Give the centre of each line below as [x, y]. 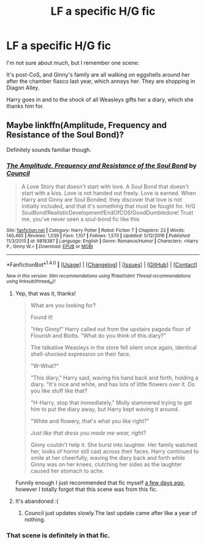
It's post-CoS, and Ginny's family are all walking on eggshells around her [98, 74]
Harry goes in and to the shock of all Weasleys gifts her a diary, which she [100, 99]
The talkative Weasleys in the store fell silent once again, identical [114, 348]
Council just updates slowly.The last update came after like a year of [111, 513]
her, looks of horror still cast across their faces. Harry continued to [115, 451]
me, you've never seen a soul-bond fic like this [80, 219]
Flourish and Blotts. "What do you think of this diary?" [98, 336]
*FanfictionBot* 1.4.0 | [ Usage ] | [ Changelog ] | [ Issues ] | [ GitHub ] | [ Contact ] [102, 264]
